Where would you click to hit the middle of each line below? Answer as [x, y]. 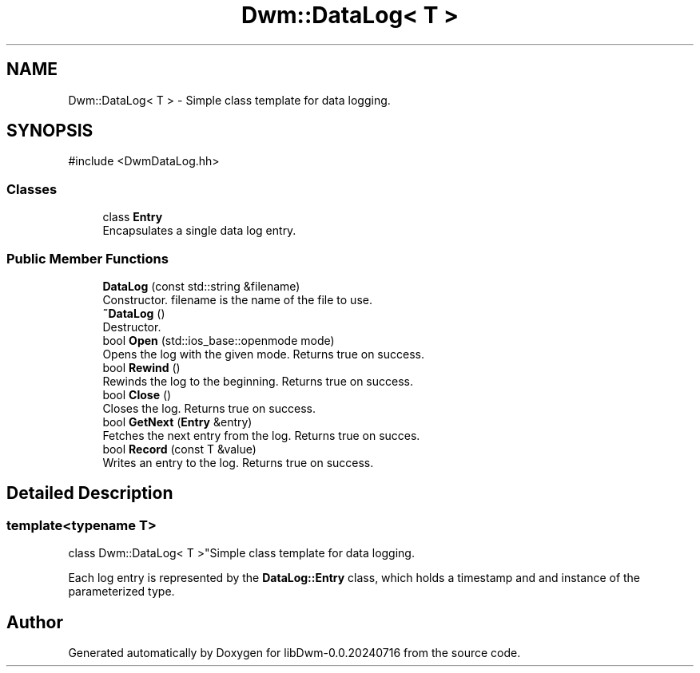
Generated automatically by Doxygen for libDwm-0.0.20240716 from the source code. [294, 653]
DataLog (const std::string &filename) [201, 286]
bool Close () [137, 394]
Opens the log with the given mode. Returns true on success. [263, 354]
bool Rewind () [141, 367]
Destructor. [132, 327]
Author [35, 622]
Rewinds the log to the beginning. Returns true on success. [258, 381]
